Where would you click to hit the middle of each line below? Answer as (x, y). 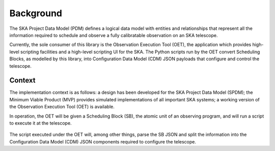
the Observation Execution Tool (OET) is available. (62, 107)
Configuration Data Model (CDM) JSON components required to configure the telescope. (103, 141)
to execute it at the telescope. (40, 123)
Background (36, 13)
